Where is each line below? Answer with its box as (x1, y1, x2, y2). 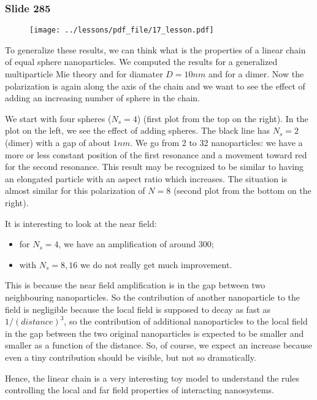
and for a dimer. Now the (208, 67, 304, 80)
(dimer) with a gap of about (5, 136, 110, 149)
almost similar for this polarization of (5, 184, 145, 197)
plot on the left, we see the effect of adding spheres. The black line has (5, 124, 270, 137)
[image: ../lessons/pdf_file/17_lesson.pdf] (29, 26, 214, 35)
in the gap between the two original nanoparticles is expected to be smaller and (5, 326, 304, 339)
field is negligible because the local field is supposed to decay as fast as (5, 302, 271, 315)
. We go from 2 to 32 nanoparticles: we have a (130, 136, 303, 149)
